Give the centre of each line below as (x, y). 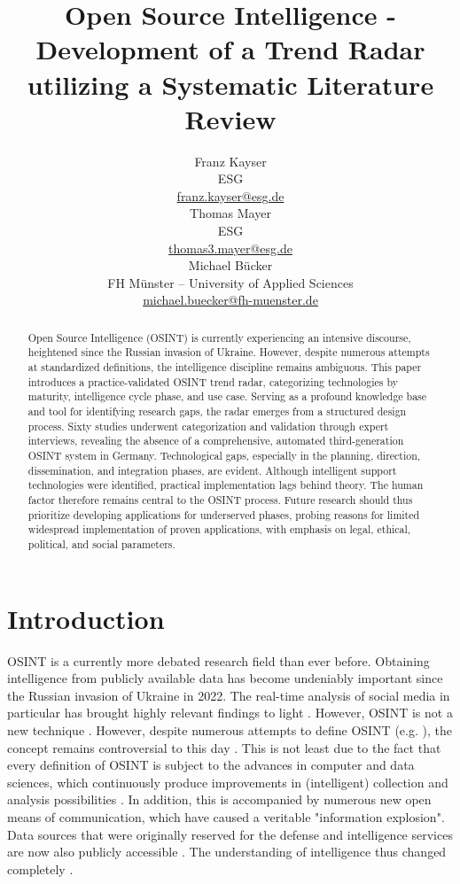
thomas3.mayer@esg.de (230, 248)
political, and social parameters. (101, 544)
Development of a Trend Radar (230, 49)
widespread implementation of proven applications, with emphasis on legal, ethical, (219, 529)
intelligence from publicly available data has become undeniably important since (225, 678)
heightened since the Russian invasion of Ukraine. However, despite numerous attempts (229, 352)
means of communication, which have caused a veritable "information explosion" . (226, 816)
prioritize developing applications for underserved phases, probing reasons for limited (224, 514)
